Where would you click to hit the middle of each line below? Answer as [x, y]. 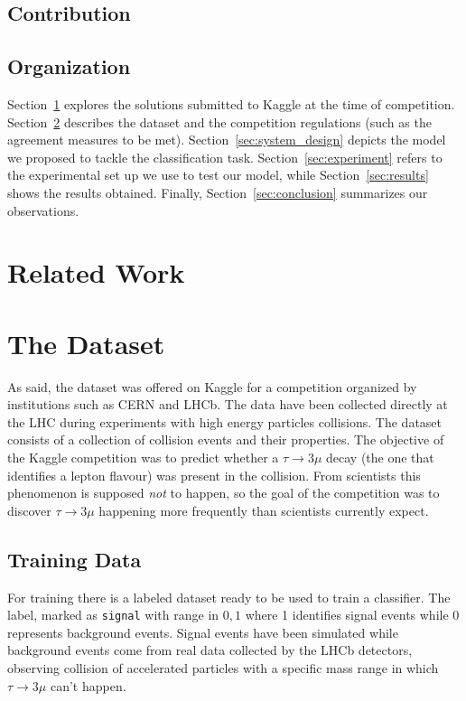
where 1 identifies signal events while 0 [352, 615]
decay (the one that [380, 458]
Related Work [96, 272]
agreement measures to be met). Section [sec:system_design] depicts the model [227, 140]
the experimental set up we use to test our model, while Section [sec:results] [218, 175]
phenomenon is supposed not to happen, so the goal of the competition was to [224, 493]
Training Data [75, 559]
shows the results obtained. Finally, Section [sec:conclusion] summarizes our [218, 192]
